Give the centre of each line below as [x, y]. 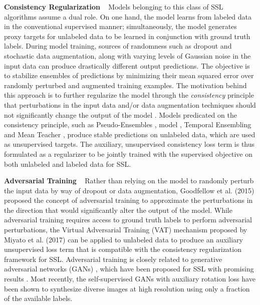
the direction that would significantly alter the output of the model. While [118, 210]
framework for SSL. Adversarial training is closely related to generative [113, 259]
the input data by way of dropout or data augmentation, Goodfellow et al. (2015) [129, 190]
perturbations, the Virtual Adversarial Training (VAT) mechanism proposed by [126, 230]
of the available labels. [38, 298]
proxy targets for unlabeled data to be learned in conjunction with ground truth [127, 36]
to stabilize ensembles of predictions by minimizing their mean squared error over [129, 75]
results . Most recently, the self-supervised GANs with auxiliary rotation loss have [130, 279]
